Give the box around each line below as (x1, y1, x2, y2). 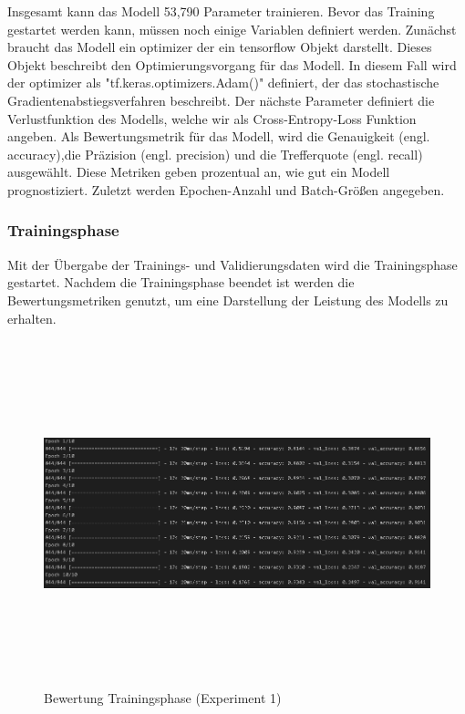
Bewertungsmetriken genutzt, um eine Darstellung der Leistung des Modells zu (7, 290, 449, 309)
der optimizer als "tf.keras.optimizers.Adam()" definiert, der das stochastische (7, 73, 439, 92)
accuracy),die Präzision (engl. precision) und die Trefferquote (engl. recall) (7, 144, 423, 163)
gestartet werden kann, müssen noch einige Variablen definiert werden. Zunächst (7, 19, 457, 38)
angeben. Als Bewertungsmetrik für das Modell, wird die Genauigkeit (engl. (7, 127, 430, 146)
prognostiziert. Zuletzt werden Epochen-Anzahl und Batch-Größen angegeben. (7, 180, 445, 199)
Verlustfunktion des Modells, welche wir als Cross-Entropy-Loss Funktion (7, 109, 417, 128)
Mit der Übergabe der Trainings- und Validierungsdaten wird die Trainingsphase (7, 254, 458, 274)
